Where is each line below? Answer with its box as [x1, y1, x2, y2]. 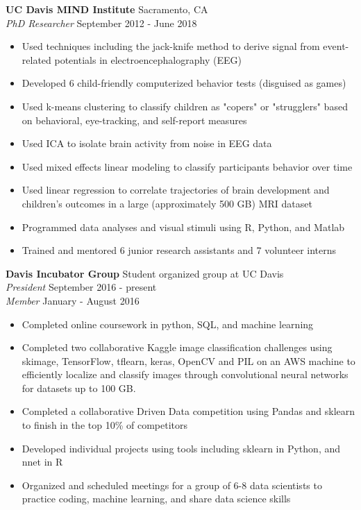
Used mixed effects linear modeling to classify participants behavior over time [22, 159, 353, 173]
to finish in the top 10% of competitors [22, 418, 187, 432]
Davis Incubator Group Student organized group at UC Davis [6, 266, 284, 280]
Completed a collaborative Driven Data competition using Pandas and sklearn [22, 404, 355, 418]
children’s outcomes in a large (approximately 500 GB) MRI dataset [22, 196, 312, 210]
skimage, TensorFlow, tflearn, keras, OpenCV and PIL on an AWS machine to [22, 353, 355, 368]
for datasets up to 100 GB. [22, 380, 136, 395]
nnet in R [22, 454, 63, 469]
